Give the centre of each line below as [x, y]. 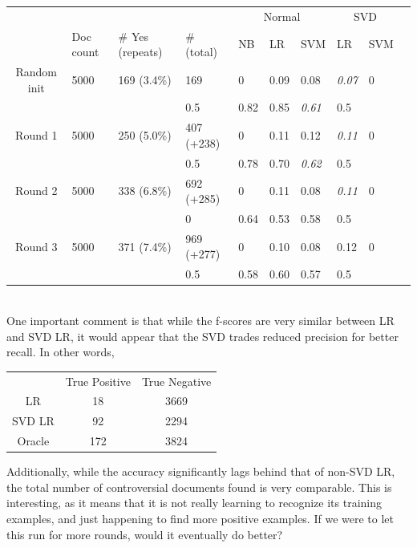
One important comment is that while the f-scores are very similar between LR [200, 320]
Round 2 [36, 191]
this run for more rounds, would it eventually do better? [145, 534]
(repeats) [140, 52]
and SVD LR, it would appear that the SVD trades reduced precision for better [202, 336]
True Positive [98, 381]
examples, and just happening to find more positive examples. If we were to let [200, 518]
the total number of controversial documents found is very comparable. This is [199, 487]
